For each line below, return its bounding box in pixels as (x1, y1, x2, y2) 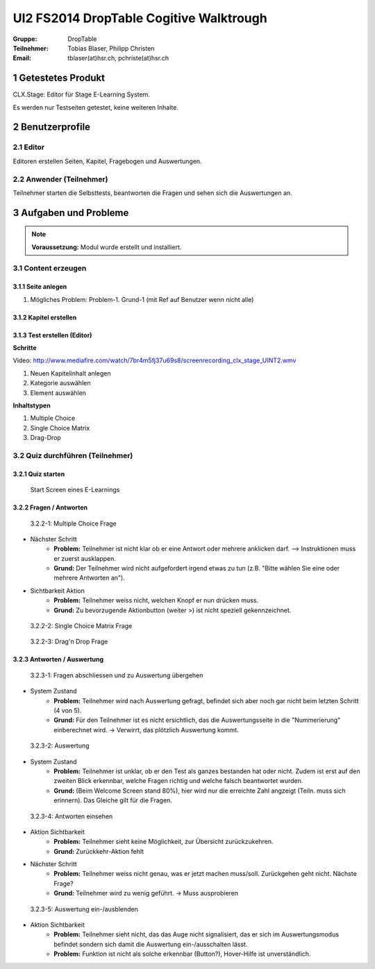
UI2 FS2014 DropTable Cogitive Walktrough (12, 10, 267, 26)
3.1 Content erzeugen (12, 264, 87, 273)
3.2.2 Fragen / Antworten (12, 503, 88, 512)
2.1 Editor (12, 142, 45, 152)
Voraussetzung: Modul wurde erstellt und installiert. (31, 243, 182, 251)
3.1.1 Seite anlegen (12, 283, 67, 291)
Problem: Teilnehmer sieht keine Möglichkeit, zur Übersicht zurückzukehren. (53, 837, 274, 846)
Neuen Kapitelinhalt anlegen (30, 369, 111, 378)
